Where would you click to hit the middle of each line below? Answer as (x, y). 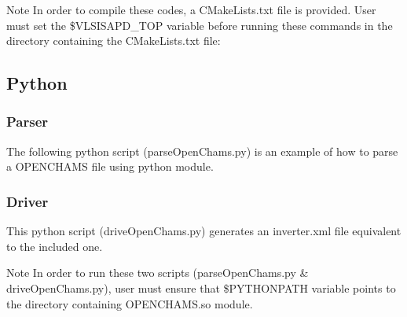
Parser (27, 122)
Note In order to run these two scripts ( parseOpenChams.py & (158, 273)
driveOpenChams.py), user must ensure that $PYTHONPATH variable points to (201, 288)
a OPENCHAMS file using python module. (110, 166)
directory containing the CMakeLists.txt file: (114, 41)
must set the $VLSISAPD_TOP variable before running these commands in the (200, 25)
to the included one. (55, 246)
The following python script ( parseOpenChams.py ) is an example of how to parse (202, 151)
